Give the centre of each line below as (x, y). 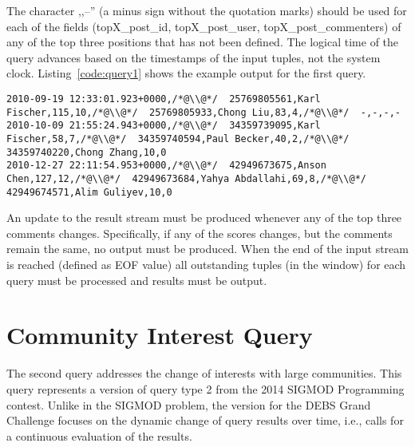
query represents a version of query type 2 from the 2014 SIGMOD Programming (206, 388)
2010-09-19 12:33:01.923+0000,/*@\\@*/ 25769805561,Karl (164, 99)
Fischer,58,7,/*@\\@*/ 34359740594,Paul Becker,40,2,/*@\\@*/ (178, 138)
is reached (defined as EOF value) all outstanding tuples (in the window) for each (206, 264)
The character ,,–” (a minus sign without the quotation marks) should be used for (207, 10)
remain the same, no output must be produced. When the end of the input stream (207, 249)
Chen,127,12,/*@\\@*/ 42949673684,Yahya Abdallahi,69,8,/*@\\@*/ (187, 178)
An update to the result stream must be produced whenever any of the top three (204, 218)
